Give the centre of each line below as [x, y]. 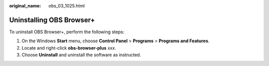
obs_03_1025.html [67, 6]
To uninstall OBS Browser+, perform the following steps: [67, 32]
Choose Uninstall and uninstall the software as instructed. [81, 55]
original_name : [25, 6]
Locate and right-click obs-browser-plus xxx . [69, 48]
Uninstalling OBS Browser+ [52, 20]
